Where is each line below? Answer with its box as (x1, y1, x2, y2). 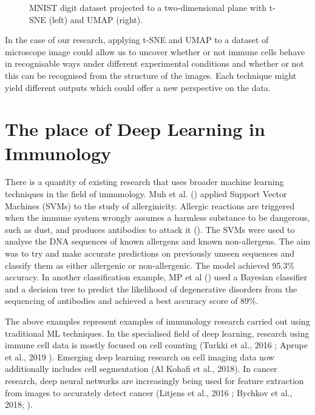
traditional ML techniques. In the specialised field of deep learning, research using (5, 326, 310, 339)
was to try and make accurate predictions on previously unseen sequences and (5, 247, 294, 260)
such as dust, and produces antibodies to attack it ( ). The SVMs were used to (5, 223, 295, 235)
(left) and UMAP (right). (49, 13, 143, 25)
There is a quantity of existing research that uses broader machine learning (5, 175, 284, 188)
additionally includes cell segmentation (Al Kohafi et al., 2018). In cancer (5, 362, 277, 375)
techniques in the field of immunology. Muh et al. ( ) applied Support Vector (5, 187, 287, 200)
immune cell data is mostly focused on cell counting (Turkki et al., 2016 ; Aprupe (5, 339, 308, 351)
